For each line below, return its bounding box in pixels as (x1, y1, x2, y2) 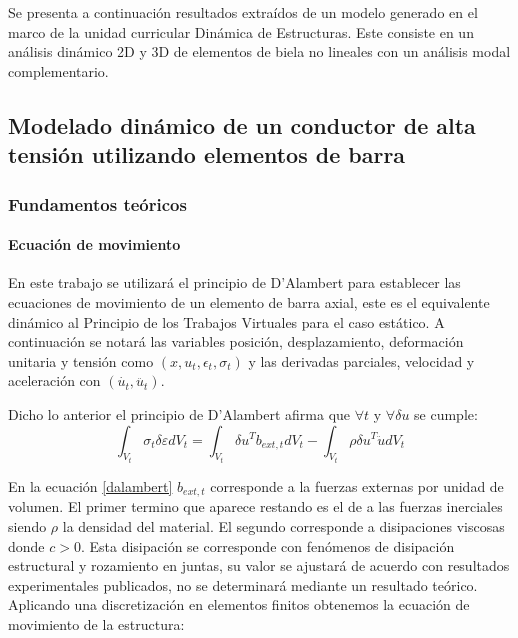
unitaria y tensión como (8, 350, 154, 371)
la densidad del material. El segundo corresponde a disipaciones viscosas (62, 516, 505, 537)
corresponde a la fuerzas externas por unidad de (210, 475, 504, 496)
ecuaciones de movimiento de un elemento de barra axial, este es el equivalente (8, 291, 490, 312)
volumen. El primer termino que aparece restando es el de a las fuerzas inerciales (8, 496, 503, 517)
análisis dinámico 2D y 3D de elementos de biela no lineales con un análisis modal (8, 41, 511, 62)
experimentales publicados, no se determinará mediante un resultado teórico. (8, 574, 478, 595)
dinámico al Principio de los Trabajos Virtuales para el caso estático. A (8, 311, 445, 332)
